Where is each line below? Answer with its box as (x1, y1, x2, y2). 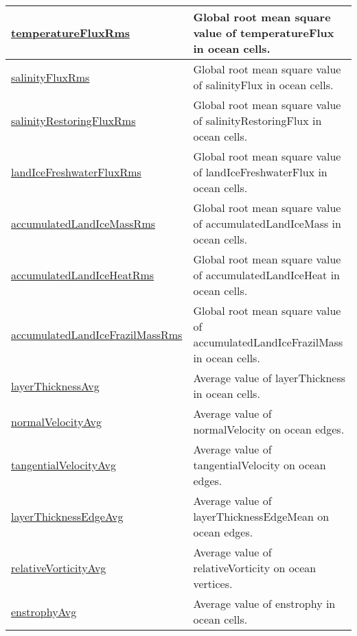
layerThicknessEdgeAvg (11, 508, 124, 524)
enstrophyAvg (11, 603, 77, 620)
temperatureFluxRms (11, 25, 130, 40)
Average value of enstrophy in (193, 596, 336, 611)
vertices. (193, 576, 233, 591)
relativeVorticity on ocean (193, 560, 316, 576)
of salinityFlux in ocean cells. (193, 77, 334, 93)
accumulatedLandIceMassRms (11, 215, 156, 231)
